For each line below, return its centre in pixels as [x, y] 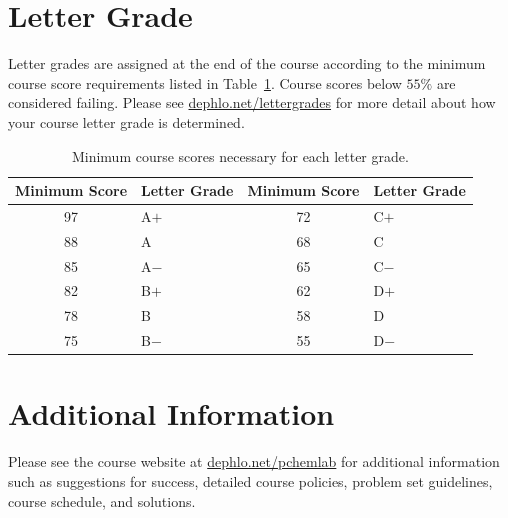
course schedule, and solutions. [102, 500]
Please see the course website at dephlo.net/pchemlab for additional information [254, 461]
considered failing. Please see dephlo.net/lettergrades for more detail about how [252, 102]
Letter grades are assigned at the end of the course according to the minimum [247, 63]
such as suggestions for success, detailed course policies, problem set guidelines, [250, 480]
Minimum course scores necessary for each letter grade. [240, 155]
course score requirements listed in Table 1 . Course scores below [205, 82]
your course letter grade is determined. [126, 121]
